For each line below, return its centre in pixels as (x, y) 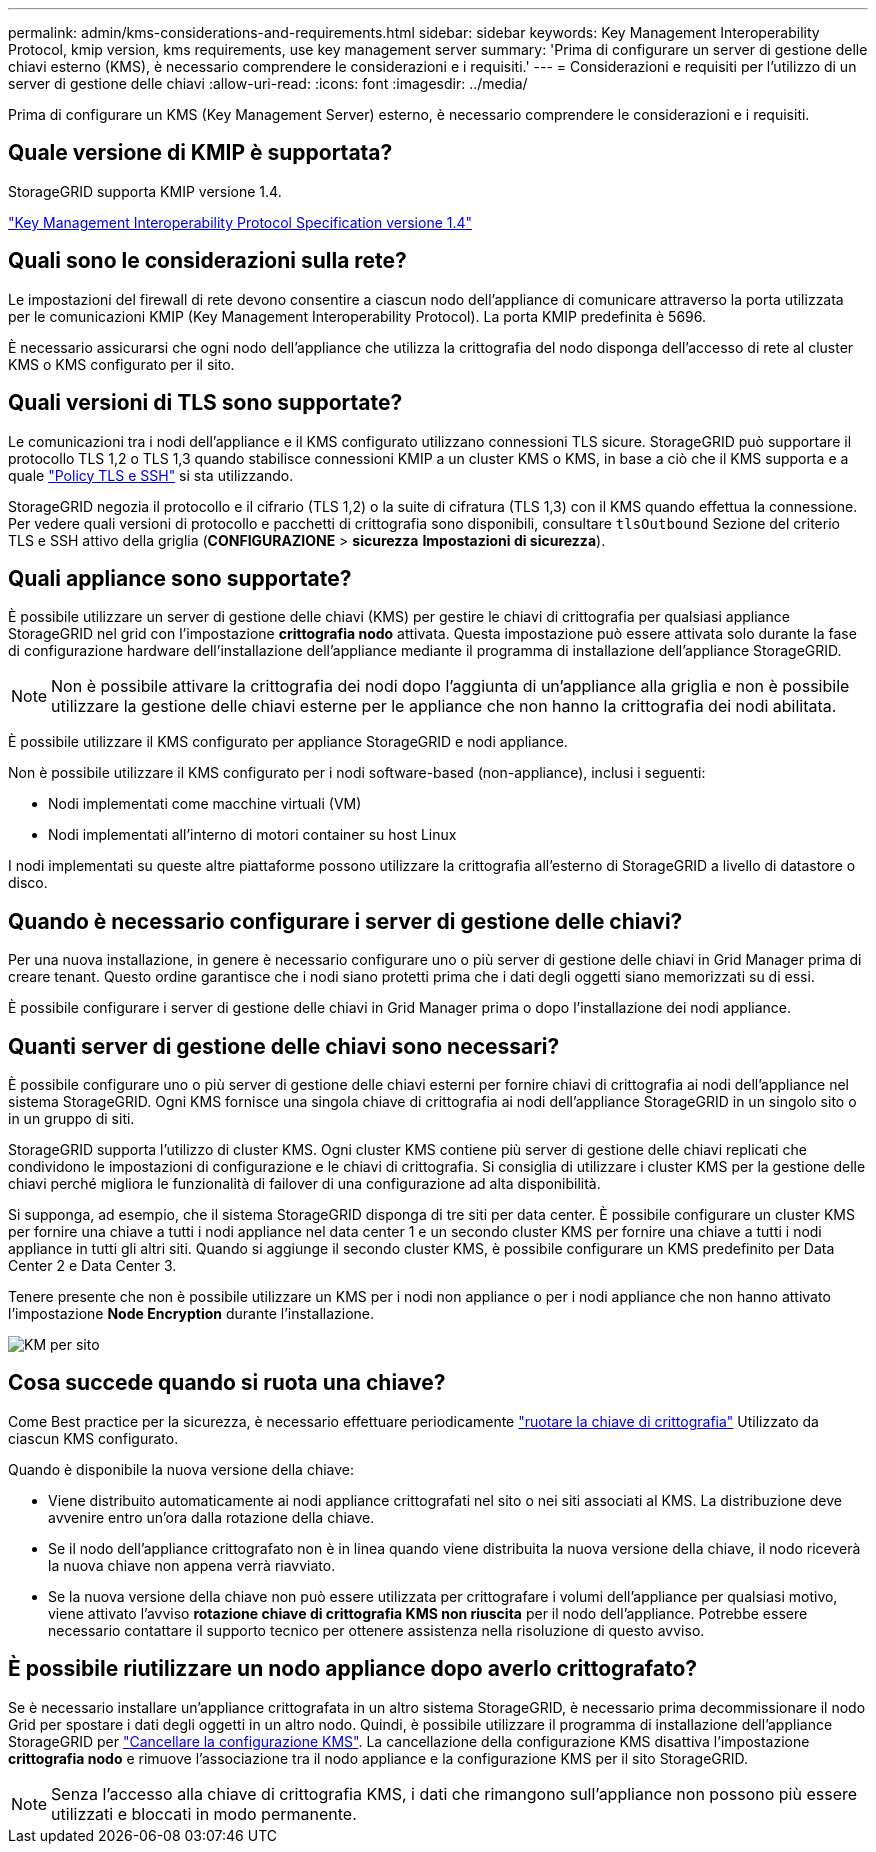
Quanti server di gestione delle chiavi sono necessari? (284, 1046)
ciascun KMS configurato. (93, 1438)
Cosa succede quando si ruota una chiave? (227, 1383)
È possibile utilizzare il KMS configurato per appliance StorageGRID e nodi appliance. (288, 742)
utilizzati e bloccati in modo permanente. (204, 1813)
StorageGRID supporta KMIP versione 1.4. (145, 191)
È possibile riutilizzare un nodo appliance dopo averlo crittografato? (353, 1669)
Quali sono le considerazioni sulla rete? (207, 261)
